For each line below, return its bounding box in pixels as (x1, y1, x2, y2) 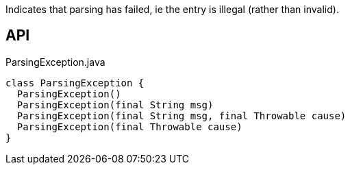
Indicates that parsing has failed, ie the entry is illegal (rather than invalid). (5, 3, 339, 15)
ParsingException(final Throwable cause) (16, 121, 242, 132)
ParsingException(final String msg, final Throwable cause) (16, 110, 347, 121)
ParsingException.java (5, 56, 105, 68)
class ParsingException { (5, 77, 145, 88)
